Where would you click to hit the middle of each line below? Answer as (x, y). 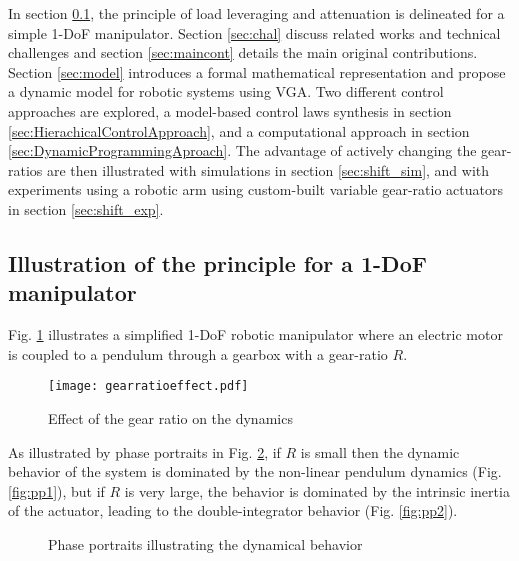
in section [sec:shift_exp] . (86, 208)
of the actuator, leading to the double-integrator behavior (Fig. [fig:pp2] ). (233, 510)
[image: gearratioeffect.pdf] (148, 386)
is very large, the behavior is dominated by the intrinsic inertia (317, 490)
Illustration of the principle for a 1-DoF (217, 262)
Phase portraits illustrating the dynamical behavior (205, 543)
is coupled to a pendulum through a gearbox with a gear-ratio (198, 353)
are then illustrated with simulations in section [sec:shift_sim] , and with (268, 169)
